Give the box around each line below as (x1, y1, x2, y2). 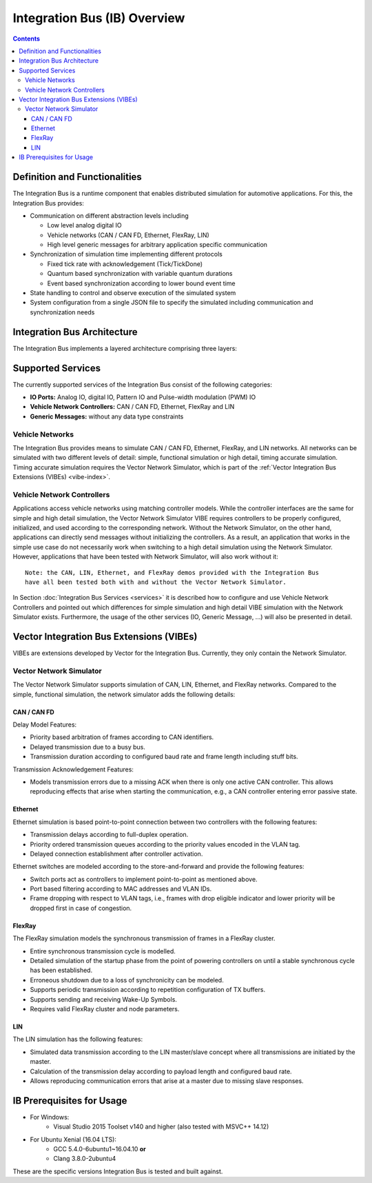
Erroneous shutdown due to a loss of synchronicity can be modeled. (30, 975, 224, 984)
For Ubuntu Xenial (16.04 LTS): (30, 1135, 117, 1144)
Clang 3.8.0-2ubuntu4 (53, 1155, 116, 1163)
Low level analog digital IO (47, 221, 122, 230)
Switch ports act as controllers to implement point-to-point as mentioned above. (30, 875, 258, 883)
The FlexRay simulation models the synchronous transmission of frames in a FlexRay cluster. (12, 934, 276, 942)
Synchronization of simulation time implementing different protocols (30, 250, 223, 259)
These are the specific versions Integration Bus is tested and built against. (12, 1167, 223, 1175)
